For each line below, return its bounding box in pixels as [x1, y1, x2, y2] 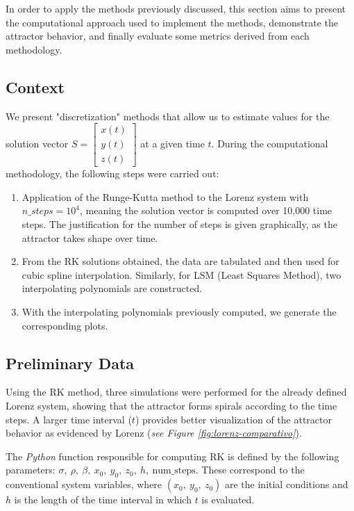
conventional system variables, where [6, 477, 162, 492]
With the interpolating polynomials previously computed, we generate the [22, 305, 337, 319]
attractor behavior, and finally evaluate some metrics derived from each [6, 29, 310, 43]
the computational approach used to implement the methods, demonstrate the [6, 15, 339, 29]
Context [6, 76, 65, 97]
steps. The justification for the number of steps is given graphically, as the [22, 217, 337, 232]
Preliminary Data [6, 352, 135, 373]
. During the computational [211, 136, 328, 151]
